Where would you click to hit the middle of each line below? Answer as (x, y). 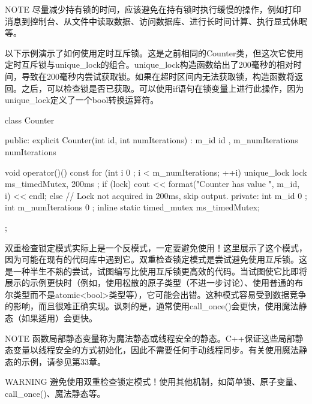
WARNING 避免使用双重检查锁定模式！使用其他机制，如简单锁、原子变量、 (154, 382)
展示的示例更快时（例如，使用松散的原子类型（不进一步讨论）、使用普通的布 (154, 283)
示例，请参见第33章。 (63, 361)
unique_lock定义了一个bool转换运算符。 (82, 100)
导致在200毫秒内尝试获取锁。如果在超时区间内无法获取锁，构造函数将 (158, 76)
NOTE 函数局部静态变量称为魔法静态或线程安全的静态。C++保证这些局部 (150, 338)
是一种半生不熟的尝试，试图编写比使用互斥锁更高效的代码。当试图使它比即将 (156, 271)
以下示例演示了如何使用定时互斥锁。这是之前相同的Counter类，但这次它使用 (154, 52)
